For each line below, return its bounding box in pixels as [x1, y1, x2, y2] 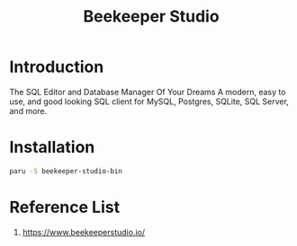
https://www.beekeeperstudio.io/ [22, 226, 146, 237]
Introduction [9, 57, 104, 77]
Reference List [9, 197, 120, 217]
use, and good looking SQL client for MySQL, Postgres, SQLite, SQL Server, [9, 96, 290, 107]
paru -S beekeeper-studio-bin [9, 166, 123, 176]
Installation [9, 137, 95, 158]
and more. [9, 105, 48, 116]
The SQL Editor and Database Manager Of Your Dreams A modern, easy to [9, 86, 286, 97]
